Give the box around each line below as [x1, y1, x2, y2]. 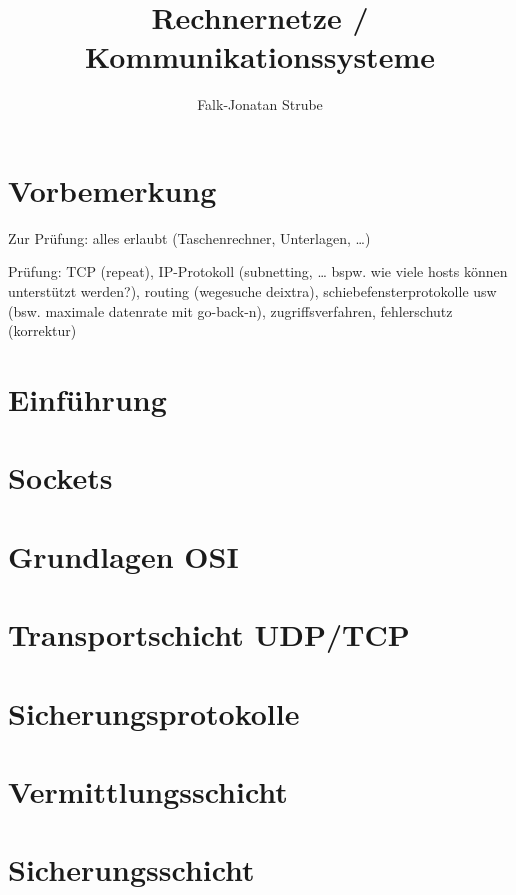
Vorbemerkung [8, 169, 217, 210]
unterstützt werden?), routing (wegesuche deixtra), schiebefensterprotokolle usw [8, 281, 497, 302]
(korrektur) [8, 320, 77, 341]
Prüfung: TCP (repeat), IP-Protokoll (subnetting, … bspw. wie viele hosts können [8, 261, 508, 282]
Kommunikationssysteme [85, 36, 435, 77]
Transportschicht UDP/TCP [8, 614, 410, 655]
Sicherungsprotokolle [8, 692, 300, 733]
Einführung [8, 379, 167, 419]
